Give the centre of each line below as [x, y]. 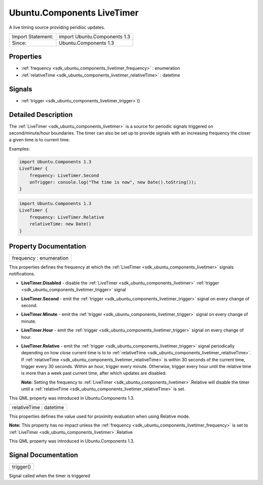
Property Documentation [47, 246]
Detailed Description [41, 115]
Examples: [19, 149]
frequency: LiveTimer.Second [64, 175]
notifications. [22, 274]
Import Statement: [33, 37]
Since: [19, 43]
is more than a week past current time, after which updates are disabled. [94, 373]
